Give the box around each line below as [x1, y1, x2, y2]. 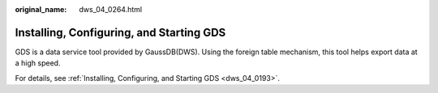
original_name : [15, 5, 67, 14]
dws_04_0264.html [79, 5, 142, 14]
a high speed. [15, 58, 61, 68]
